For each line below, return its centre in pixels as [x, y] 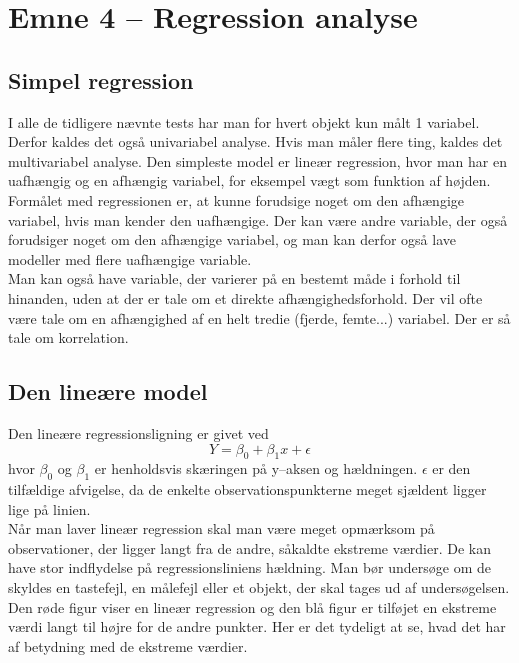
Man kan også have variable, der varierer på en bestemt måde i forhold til [234, 278]
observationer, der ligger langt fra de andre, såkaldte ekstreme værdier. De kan [249, 547]
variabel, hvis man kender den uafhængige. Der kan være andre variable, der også [258, 219]
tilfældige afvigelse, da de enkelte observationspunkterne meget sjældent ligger [247, 489]
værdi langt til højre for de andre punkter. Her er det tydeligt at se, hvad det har [257, 626]
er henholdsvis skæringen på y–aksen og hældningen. [256, 468]
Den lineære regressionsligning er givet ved [138, 432]
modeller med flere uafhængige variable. [130, 258]
